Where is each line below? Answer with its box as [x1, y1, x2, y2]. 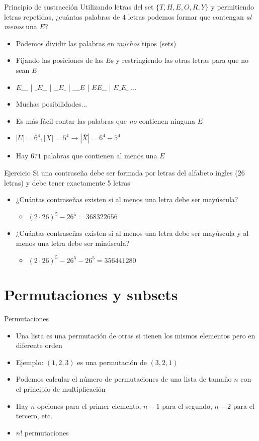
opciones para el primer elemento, [37, 400, 141, 411]
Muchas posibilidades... [16, 99, 88, 109]
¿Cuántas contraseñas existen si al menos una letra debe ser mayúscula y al [16, 228, 249, 238]
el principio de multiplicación [16, 384, 106, 394]
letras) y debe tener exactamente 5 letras [4, 177, 130, 188]
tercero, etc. [16, 410, 53, 421]
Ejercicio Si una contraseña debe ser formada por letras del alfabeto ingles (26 [4, 167, 245, 178]
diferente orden [16, 340, 62, 350]
